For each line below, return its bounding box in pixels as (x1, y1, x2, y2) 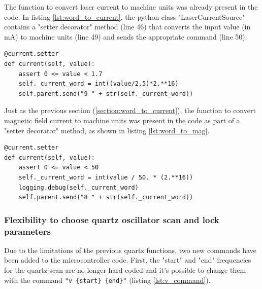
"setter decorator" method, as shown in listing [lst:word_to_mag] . (4, 125, 210, 135)
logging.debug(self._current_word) (18, 184, 139, 191)
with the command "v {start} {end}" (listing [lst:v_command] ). (4, 274, 211, 285)
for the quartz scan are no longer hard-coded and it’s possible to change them (4, 265, 246, 275)
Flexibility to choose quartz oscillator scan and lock (4, 213, 219, 226)
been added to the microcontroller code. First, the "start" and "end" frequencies (4, 255, 251, 265)
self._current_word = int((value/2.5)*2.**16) (18, 80, 179, 88)
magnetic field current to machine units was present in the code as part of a (4, 115, 240, 125)
